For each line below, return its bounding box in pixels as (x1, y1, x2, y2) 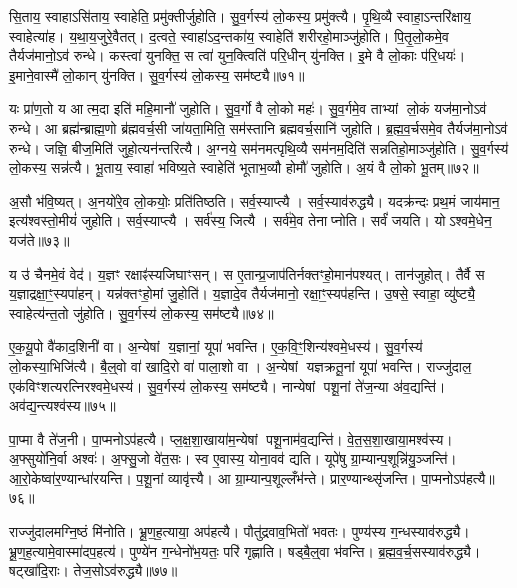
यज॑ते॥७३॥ (9, 229, 70, 250)
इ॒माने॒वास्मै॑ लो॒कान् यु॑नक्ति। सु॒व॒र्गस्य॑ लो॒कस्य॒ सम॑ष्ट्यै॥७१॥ (9, 64, 305, 85)
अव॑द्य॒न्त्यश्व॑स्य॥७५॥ (9, 395, 116, 416)
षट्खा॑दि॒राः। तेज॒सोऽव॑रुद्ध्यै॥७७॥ (9, 560, 178, 581)
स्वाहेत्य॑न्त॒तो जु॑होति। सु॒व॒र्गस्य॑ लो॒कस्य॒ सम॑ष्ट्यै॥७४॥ (9, 302, 274, 323)
